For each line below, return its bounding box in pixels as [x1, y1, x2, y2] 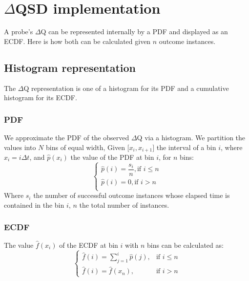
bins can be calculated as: [147, 239, 224, 250]
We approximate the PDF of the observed [4, 132, 129, 142]
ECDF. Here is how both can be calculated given [4, 36, 151, 46]
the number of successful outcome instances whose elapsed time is [33, 190, 230, 200]
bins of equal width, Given [45, 142, 125, 152]
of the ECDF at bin [59, 239, 118, 250]
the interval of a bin [156, 142, 216, 152]
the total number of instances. [79, 200, 169, 210]
